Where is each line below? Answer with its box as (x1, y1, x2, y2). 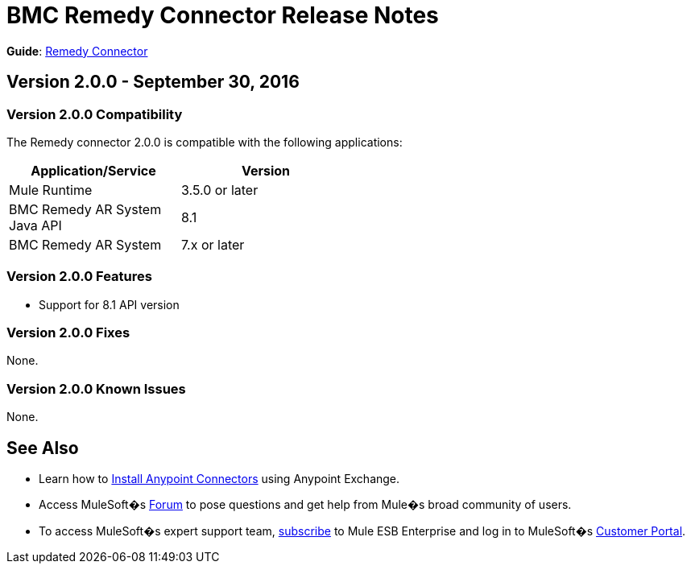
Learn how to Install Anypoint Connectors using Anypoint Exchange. (39, 472, 400, 486)
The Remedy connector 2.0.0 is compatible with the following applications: (6, 134, 403, 149)
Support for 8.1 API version (39, 297, 180, 312)
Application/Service (31, 162, 156, 179)
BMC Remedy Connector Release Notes (6, 2, 439, 29)
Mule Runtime (9, 181, 93, 198)
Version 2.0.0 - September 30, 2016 (6, 72, 300, 93)
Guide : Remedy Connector (6, 43, 148, 58)
